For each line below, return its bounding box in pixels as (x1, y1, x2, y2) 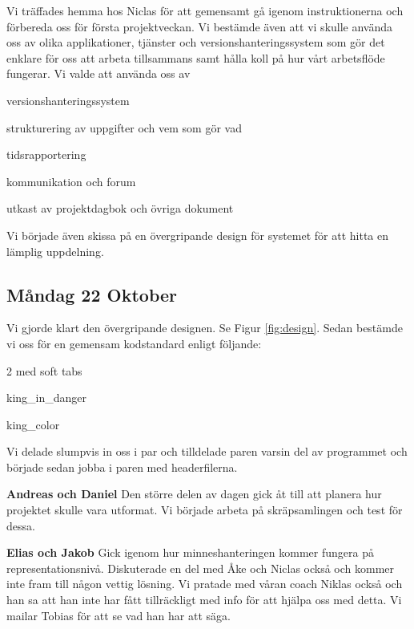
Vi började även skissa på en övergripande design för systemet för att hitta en (6, 226, 389, 243)
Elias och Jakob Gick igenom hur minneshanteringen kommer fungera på (6, 544, 374, 561)
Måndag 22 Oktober (6, 282, 178, 306)
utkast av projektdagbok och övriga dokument (6, 200, 234, 217)
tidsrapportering (6, 146, 86, 163)
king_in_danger (6, 389, 87, 406)
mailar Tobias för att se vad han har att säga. (6, 607, 231, 623)
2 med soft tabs (6, 362, 82, 379)
